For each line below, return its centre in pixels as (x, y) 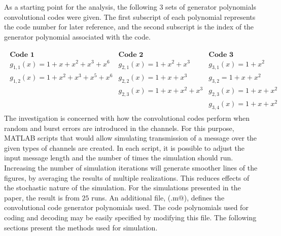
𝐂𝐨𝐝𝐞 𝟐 (131, 55)
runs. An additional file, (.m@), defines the (158, 197)
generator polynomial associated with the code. (77, 36)
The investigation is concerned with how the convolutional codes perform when (127, 118)
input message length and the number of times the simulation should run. (119, 158)
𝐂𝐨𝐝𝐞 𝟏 (22, 55)
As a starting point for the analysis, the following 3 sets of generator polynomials (130, 7)
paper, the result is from (42, 197)
